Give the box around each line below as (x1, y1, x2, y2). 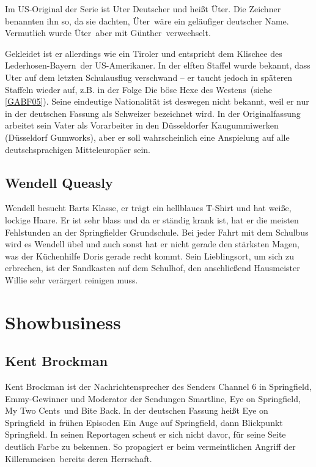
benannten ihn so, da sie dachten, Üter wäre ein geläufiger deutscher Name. (5, 14, 289, 27)
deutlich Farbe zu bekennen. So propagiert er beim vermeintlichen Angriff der (5, 440, 296, 453)
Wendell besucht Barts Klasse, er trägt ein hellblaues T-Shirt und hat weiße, (5, 201, 292, 214)
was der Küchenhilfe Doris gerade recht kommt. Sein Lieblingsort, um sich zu (5, 249, 294, 262)
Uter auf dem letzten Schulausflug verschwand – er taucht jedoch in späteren (5, 70, 293, 83)
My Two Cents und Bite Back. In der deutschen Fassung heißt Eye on (5, 404, 268, 417)
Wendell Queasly (5, 173, 113, 192)
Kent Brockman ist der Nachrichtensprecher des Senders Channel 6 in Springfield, (5, 380, 312, 393)
